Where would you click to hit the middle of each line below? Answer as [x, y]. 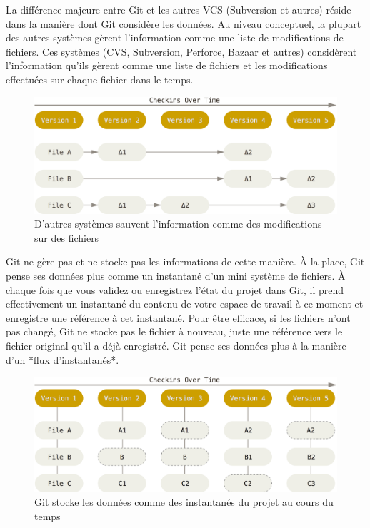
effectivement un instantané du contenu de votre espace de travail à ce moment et [185, 304]
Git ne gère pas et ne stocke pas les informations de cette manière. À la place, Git [185, 262]
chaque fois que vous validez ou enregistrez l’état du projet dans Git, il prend [175, 289]
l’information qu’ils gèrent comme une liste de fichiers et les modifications [167, 65]
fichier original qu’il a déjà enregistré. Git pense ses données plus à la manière [176, 346]
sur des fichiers [67, 237]
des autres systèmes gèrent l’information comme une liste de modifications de [175, 37]
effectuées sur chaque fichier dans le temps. [100, 79]
